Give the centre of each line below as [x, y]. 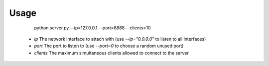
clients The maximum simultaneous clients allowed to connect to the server [111, 53]
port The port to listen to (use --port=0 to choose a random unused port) [109, 46]
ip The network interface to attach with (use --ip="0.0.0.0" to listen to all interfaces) [120, 39]
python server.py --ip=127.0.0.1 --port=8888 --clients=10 [92, 28]
